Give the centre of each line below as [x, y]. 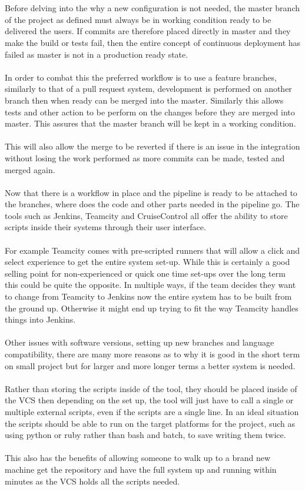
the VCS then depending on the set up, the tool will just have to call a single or [149, 400]
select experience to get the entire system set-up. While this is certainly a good [147, 262]
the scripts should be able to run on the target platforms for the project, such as [150, 423]
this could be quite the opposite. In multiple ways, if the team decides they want [150, 285]
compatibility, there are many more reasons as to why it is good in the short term [152, 354]
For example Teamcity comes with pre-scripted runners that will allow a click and [152, 250]
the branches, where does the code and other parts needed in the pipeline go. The [152, 204]
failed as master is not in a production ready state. [97, 54]
